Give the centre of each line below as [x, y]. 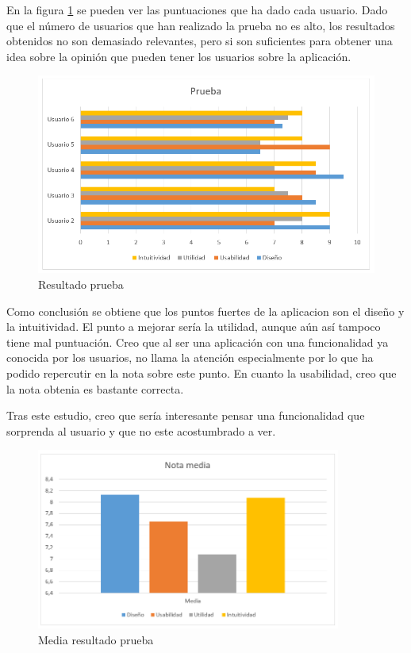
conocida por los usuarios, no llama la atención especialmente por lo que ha [190, 357]
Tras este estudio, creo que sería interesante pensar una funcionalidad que [186, 415]
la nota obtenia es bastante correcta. [95, 388]
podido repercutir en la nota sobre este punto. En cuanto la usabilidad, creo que [202, 373]
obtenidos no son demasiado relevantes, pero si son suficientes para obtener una [200, 41]
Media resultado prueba [96, 640]
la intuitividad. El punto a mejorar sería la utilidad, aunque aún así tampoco [194, 326]
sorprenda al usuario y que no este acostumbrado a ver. [141, 430]
